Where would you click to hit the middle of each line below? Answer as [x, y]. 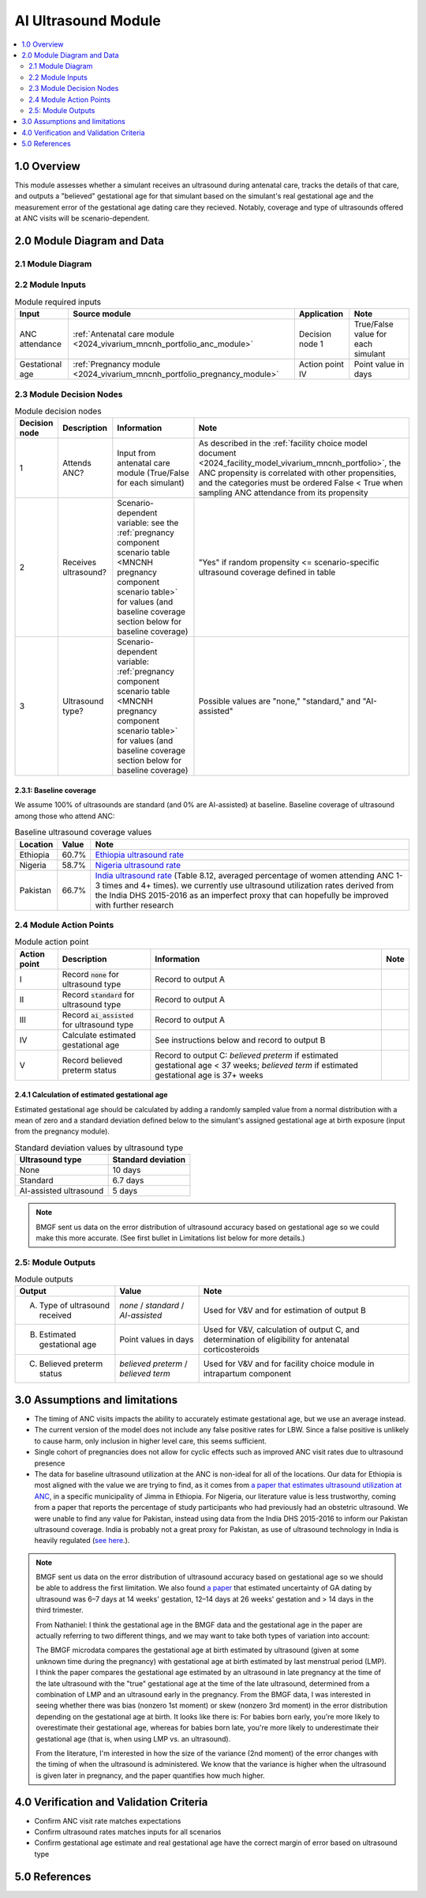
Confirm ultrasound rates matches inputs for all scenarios [128, 1832]
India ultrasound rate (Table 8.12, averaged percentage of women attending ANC [245, 875]
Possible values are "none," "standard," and [279, 701]
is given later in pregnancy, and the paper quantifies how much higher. [150, 1775]
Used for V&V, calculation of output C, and [281, 1330]
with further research [134, 905]
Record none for [91, 974]
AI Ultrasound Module [88, 21]
